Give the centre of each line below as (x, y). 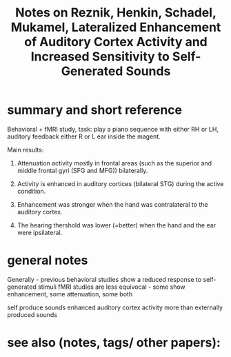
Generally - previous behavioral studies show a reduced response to (104, 279)
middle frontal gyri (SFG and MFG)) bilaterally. (82, 170)
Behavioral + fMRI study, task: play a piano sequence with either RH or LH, (113, 129)
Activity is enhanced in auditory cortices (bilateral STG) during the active (120, 183)
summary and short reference (95, 110)
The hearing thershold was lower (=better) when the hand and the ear (116, 225)
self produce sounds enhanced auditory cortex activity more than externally (115, 307)
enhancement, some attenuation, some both (70, 294)
